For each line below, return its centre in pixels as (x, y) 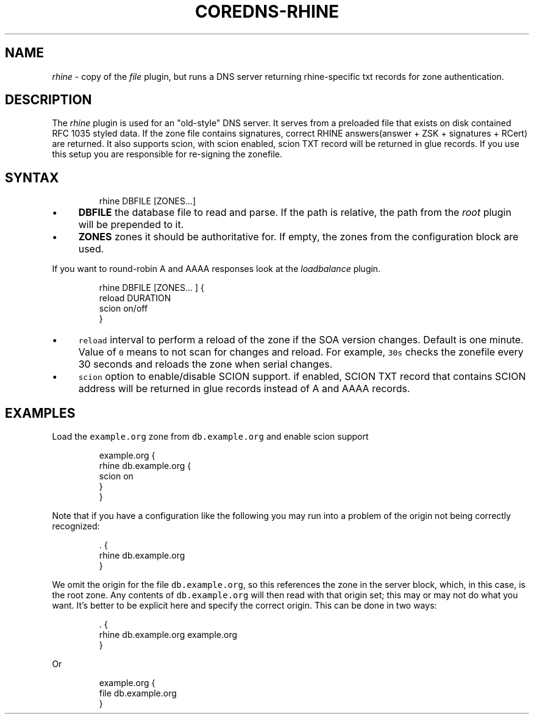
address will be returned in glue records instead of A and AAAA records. (244, 389)
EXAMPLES (40, 413)
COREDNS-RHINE (267, 12)
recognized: (76, 526)
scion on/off (123, 309)
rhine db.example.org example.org (168, 635)
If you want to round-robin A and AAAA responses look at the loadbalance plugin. (216, 269)
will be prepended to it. (131, 225)
